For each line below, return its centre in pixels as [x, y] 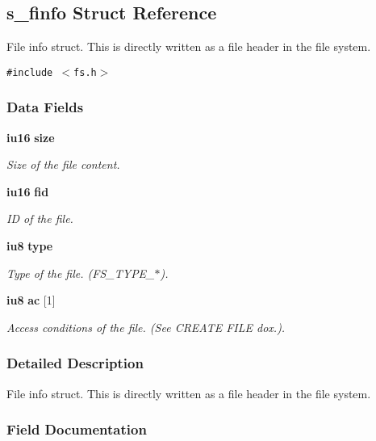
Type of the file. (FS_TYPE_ [81, 273]
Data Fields [45, 107]
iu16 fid [28, 191]
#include [30, 72]
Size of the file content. [63, 164]
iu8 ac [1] [31, 300]
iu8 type [30, 246]
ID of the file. [40, 218]
